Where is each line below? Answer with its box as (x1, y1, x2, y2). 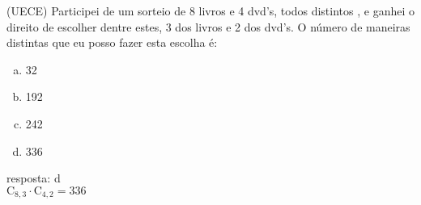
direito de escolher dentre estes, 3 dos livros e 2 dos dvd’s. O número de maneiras (6, 18, 410, 35)
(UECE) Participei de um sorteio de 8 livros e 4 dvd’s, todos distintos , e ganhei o (6, 2, 415, 19)
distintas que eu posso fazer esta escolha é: (6, 34, 218, 51)
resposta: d (6, 169, 61, 186)
